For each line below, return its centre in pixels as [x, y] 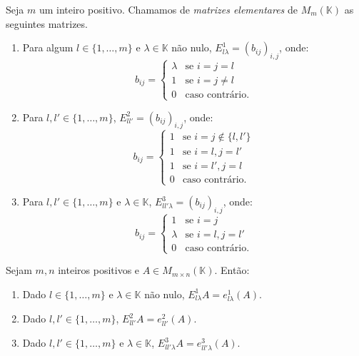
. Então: [232, 270]
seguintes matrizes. [47, 23]
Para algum [48, 47]
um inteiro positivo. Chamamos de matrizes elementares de [168, 9]
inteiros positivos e [99, 270]
